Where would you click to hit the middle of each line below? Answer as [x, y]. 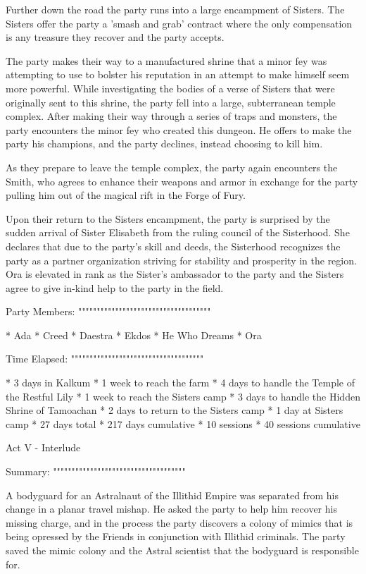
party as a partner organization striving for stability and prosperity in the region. [181, 260]
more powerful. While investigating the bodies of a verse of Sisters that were [170, 88]
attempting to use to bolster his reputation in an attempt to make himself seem [178, 74]
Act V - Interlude [43, 447]
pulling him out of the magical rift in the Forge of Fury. [126, 195]
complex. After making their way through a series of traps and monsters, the [171, 116]
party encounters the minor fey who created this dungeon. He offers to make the [179, 129]
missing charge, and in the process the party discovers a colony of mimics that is [179, 522]
